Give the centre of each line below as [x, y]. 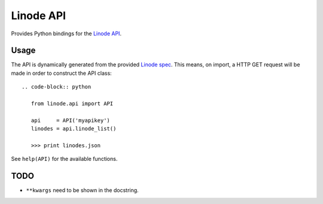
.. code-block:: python [57, 87]
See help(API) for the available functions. [64, 159]
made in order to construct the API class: [61, 73]
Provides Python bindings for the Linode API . [66, 34]
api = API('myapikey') [71, 120]
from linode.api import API [72, 104]
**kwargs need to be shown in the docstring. [82, 190]
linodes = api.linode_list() [74, 129]
